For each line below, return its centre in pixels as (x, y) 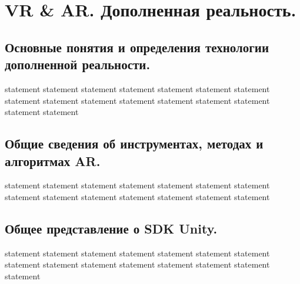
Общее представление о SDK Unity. (111, 228)
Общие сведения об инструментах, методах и (134, 143)
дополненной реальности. (78, 64)
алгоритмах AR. (53, 160)
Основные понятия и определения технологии (137, 47)
